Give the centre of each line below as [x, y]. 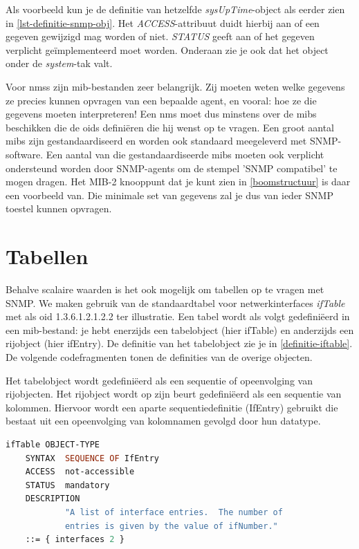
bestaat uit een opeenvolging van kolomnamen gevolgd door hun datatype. [163, 421]
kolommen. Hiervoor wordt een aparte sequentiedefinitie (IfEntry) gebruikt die [172, 407]
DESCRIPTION [53, 499]
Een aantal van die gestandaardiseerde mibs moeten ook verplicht [185, 154]
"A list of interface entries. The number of [174, 512]
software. [25, 154]
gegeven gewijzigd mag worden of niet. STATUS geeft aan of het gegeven [160, 36]
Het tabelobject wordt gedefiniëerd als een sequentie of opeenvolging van [159, 380]
